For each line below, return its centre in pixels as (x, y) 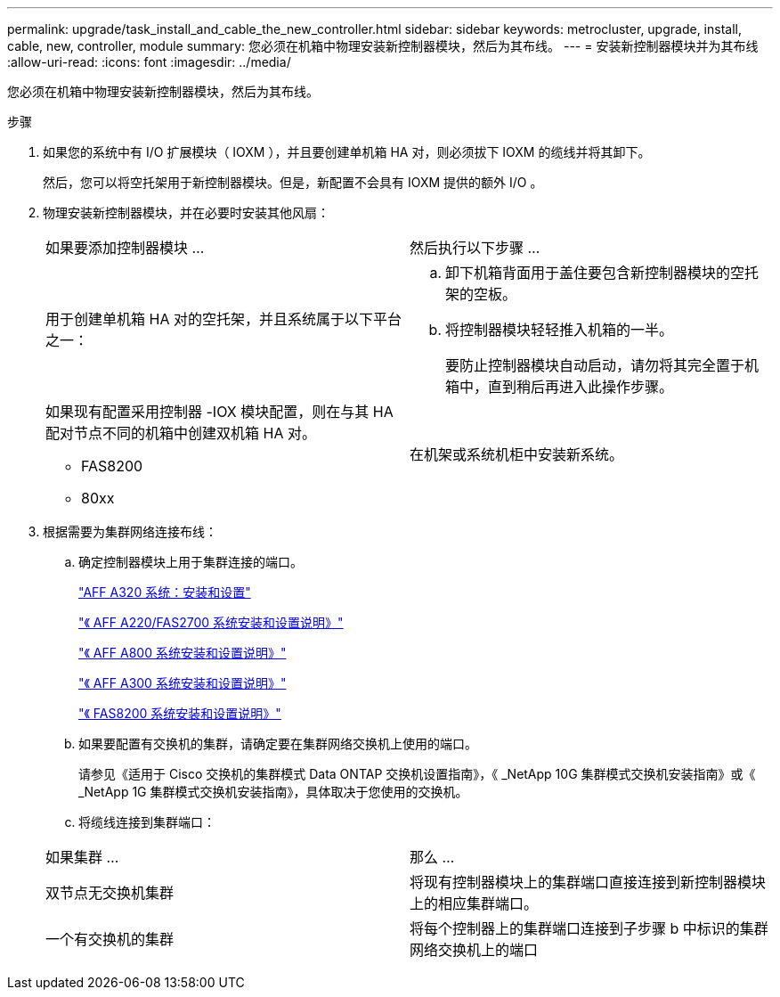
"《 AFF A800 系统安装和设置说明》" (183, 653)
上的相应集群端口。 (474, 903)
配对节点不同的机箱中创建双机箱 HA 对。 (181, 433)
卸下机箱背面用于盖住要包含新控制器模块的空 (595, 273)
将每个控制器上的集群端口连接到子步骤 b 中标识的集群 (589, 928)
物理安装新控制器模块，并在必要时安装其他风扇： (186, 212)
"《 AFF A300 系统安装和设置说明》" (183, 683)
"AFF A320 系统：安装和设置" (165, 592)
